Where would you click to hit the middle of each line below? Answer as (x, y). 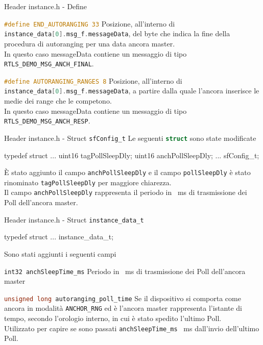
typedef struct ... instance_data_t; (59, 237)
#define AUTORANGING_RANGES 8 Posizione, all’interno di (93, 80)
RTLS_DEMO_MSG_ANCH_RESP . (47, 121)
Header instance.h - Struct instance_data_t (74, 219)
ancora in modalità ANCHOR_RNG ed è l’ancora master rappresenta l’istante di (123, 308)
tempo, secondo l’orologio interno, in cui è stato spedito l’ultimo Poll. (113, 318)
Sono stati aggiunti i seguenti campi (60, 253)
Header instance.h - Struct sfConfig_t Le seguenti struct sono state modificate (130, 138)
